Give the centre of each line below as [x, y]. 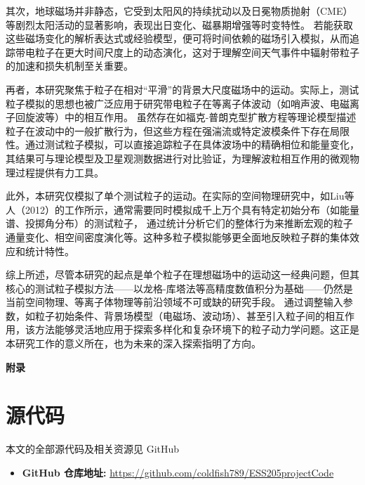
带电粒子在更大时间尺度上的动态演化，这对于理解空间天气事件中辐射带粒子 [187, 52]
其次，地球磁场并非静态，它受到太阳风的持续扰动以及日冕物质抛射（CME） [179, 11]
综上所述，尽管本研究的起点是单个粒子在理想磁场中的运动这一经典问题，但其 [182, 274]
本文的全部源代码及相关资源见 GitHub [93, 449]
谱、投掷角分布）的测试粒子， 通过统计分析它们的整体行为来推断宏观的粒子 [179, 223]
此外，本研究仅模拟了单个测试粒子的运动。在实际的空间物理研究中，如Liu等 [180, 196]
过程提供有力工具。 [59, 172]
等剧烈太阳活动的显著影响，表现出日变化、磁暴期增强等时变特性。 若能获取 [179, 24]
